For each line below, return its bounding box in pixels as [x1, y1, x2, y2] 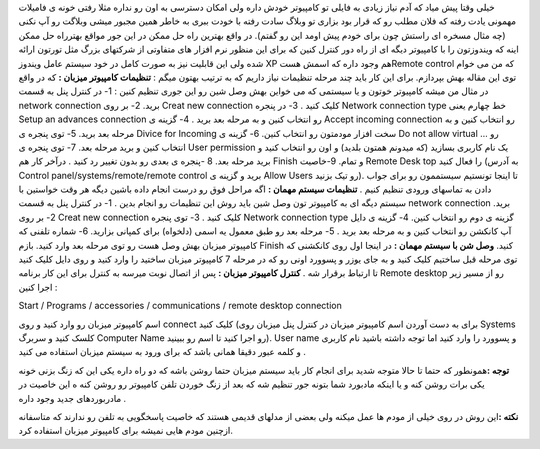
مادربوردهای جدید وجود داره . [18, 392, 127, 404]
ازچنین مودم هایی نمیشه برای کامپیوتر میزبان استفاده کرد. [18, 425, 234, 437]
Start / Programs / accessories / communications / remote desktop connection [18, 300, 342, 312]
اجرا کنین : [18, 281, 58, 293]
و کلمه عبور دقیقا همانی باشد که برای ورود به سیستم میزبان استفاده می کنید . [18, 346, 307, 358]
